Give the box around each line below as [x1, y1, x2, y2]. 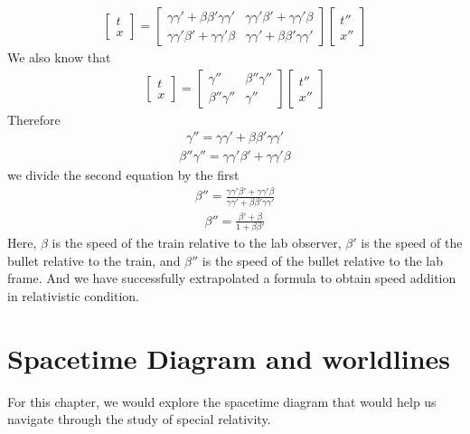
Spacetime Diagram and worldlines [7, 339, 451, 376]
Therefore [7, 109, 61, 128]
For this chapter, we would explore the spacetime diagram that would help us [7, 392, 437, 410]
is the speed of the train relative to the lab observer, [52, 233, 342, 252]
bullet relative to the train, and [7, 250, 181, 269]
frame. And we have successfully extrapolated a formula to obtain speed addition [7, 269, 456, 288]
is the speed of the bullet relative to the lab [202, 250, 444, 269]
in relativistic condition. [7, 287, 139, 305]
